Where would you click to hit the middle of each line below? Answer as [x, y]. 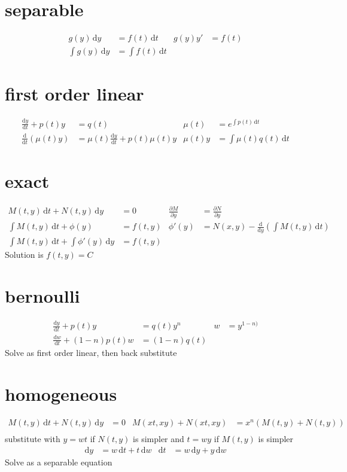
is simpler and [159, 439]
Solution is [24, 255]
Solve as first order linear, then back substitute [91, 353]
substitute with [33, 439]
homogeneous [61, 394]
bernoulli [42, 296]
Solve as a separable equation [59, 462]
